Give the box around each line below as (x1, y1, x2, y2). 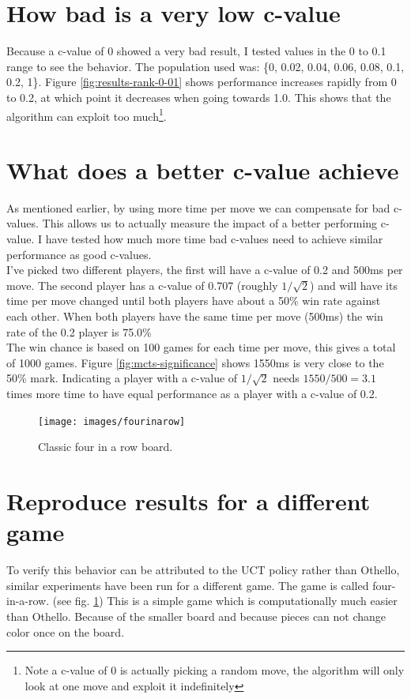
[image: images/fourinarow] (38, 415, 186, 427)
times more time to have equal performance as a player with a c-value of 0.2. (6, 385, 378, 401)
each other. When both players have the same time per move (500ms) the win (6, 308, 383, 325)
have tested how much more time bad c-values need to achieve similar (45, 231, 383, 247)
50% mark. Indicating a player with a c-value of (6, 370, 238, 386)
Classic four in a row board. (38, 438, 173, 455)
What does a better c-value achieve (6, 153, 399, 186)
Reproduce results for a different (6, 485, 371, 517)
